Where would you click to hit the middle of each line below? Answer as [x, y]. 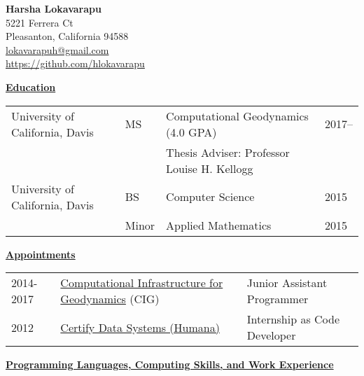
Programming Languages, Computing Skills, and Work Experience [170, 364]
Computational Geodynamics [237, 116]
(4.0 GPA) [191, 132]
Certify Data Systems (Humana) [140, 327]
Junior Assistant [287, 283]
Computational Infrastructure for [142, 283]
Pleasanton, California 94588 [67, 36]
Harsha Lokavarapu [54, 8]
